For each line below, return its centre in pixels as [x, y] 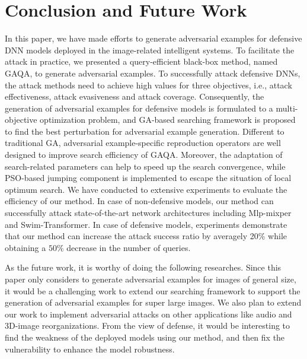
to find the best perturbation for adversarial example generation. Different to [145, 131]
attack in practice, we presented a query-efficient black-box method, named [141, 61]
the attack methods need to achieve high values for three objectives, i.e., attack [148, 85]
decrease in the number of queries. [129, 247]
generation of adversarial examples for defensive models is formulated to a [139, 108]
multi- [287, 108]
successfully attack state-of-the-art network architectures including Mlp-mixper [148, 213]
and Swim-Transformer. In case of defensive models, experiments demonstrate [146, 224]
